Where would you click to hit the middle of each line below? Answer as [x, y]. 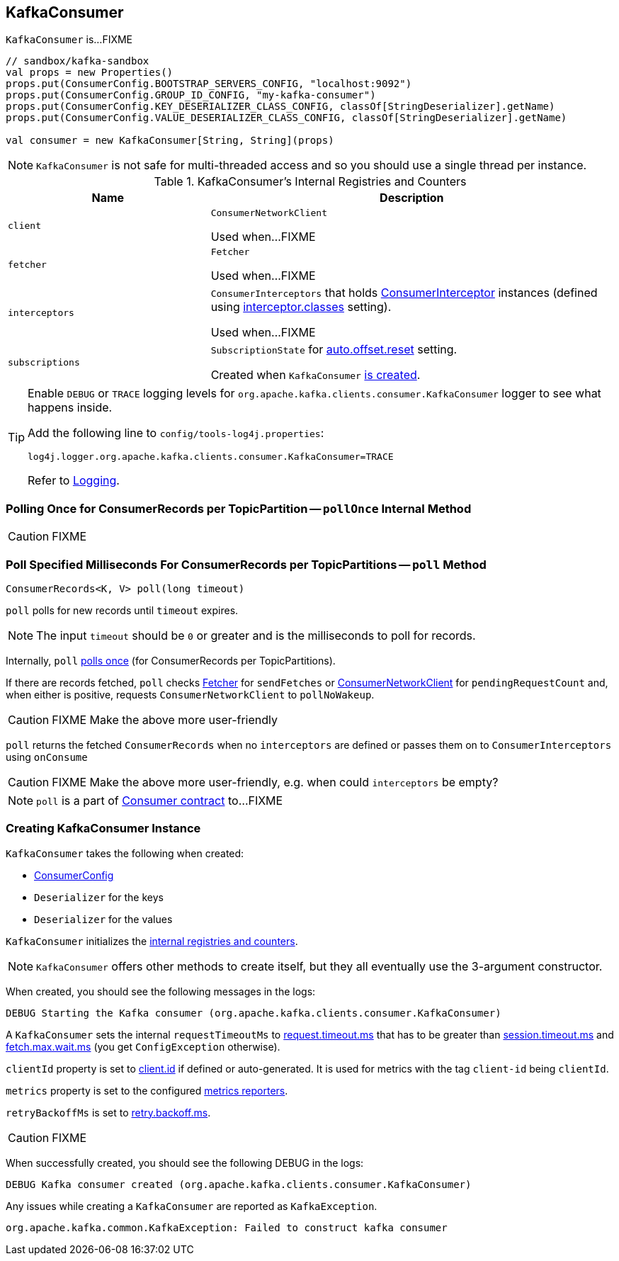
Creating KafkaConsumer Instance [103, 829]
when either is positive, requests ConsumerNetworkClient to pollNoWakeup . [190, 694]
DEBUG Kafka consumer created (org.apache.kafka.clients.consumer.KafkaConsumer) [239, 1184]
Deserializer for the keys [99, 897]
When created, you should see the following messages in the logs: [161, 991]
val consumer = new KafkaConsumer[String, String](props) [170, 141]
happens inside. [70, 408]
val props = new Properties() [90, 73]
